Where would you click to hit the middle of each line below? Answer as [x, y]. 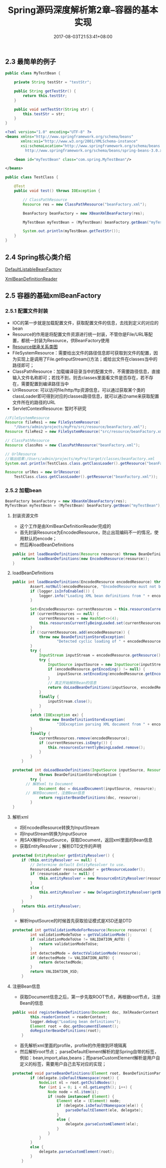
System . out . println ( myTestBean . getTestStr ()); [72, 231]
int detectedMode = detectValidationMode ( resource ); [86, 953]
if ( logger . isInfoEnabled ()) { [62, 591]
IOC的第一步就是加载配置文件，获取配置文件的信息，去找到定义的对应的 [85, 323]
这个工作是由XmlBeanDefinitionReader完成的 [65, 526]
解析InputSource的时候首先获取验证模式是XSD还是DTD [76, 921]
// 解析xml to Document [49, 784]
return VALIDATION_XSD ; [55, 972]
